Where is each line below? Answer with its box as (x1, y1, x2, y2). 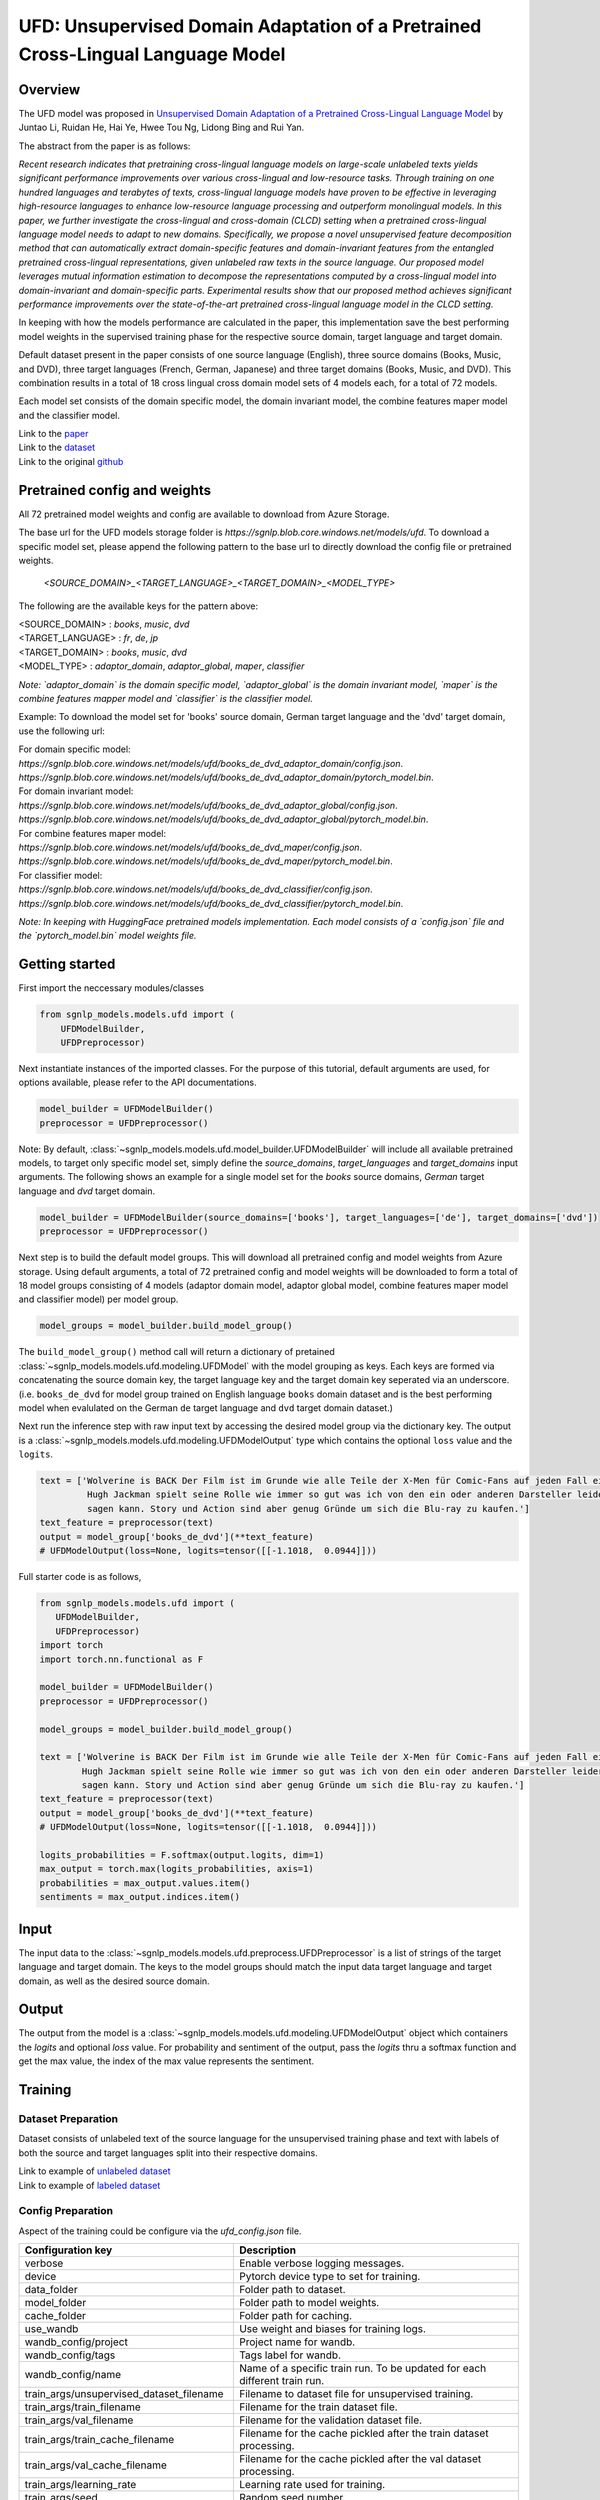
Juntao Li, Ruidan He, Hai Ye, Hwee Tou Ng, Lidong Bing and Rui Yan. (18, 121, 305, 134)
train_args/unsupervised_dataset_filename (24, 2387, 224, 2401)
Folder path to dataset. (238, 2283, 346, 2297)
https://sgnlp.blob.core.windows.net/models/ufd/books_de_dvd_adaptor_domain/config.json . (18, 757, 404, 769)
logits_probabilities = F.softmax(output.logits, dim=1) (39, 1850, 325, 1861)
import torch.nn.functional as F (39, 1653, 204, 1665)
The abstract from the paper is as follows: (18, 140, 191, 152)
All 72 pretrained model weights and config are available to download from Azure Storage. (18, 508, 390, 520)
